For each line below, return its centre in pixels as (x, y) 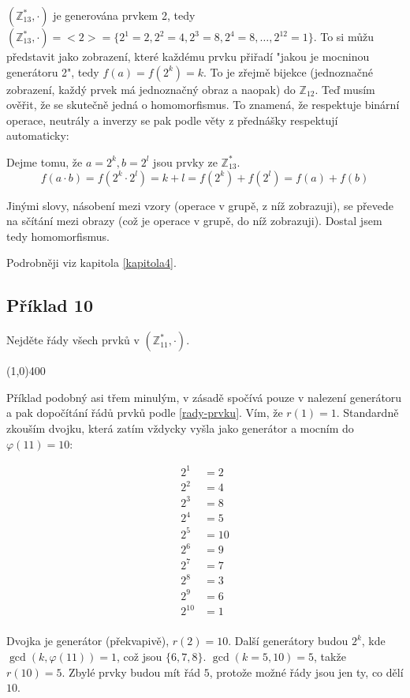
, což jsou (140, 657)
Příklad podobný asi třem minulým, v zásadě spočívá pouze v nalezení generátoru (204, 397)
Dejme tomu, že (45, 161)
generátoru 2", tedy (53, 71)
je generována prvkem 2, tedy (124, 15)
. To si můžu (343, 36)
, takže (330, 657)
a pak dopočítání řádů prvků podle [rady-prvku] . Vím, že (145, 413)
